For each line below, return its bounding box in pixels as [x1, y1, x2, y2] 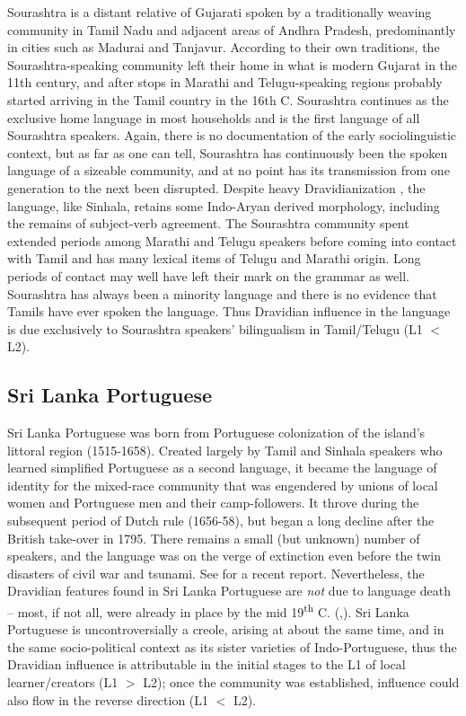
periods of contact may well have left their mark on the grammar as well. [7, 266, 409, 285]
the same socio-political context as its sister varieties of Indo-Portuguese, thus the [7, 637, 457, 656]
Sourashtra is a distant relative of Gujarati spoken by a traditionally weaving [7, 3, 432, 21]
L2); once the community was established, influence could [143, 673, 460, 692]
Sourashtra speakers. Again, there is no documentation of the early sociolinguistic [7, 126, 457, 145]
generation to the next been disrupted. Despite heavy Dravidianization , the [7, 178, 426, 197]
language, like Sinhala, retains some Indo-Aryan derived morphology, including [7, 196, 440, 215]
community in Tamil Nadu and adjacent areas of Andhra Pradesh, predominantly [7, 20, 456, 39]
